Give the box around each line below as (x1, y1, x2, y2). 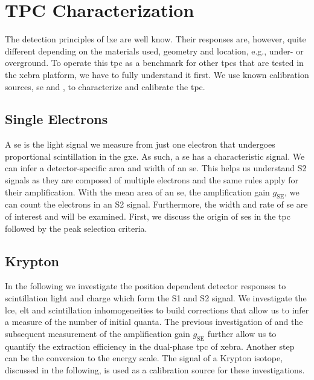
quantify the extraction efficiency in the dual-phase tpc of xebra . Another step (5, 339, 295, 352)
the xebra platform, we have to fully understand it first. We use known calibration (5, 68, 309, 80)
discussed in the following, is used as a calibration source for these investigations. (5, 363, 305, 376)
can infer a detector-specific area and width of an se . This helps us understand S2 (5, 162, 307, 174)
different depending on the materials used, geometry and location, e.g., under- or (5, 44, 304, 57)
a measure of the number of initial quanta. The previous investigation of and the (5, 315, 303, 328)
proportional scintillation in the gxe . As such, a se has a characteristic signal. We (5, 149, 305, 162)
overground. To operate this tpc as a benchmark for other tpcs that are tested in (5, 56, 304, 69)
